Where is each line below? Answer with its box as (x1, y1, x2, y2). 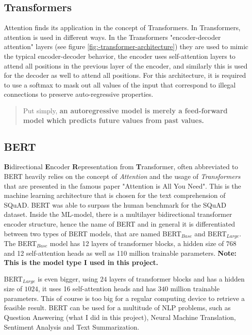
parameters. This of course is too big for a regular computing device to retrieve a (4, 293, 245, 303)
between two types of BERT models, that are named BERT (4, 228, 182, 238)
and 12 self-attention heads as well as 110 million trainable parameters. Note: (4, 247, 237, 258)
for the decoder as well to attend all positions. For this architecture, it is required (4, 70, 246, 80)
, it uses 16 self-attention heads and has (38, 283, 156, 294)
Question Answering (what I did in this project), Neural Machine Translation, (4, 312, 236, 322)
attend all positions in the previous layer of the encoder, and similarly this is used (4, 60, 248, 71)
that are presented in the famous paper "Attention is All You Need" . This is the (4, 180, 241, 191)
